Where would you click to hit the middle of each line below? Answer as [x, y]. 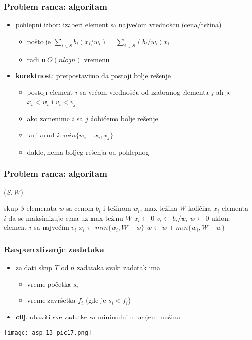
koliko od [41, 135]
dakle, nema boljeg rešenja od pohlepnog [88, 151]
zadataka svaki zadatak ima [118, 267]
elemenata [42, 208]
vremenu [97, 59]
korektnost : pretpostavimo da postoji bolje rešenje [93, 76]
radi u [36, 59]
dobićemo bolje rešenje [124, 118]
